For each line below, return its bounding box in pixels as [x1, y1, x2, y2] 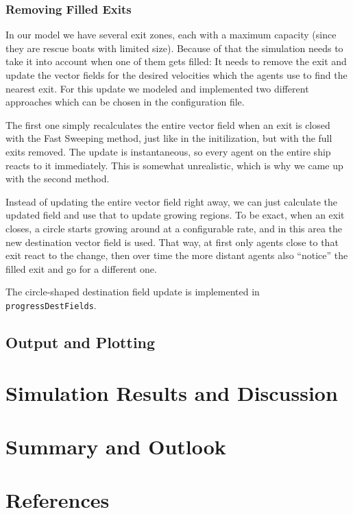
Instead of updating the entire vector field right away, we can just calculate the [5, 194, 338, 208]
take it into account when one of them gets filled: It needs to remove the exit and [5, 54, 347, 69]
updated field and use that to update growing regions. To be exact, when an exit [5, 208, 345, 222]
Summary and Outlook [5, 432, 226, 460]
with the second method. [5, 171, 110, 186]
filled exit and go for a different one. [5, 261, 157, 276]
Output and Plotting [5, 331, 156, 352]
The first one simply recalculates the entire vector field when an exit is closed [5, 117, 330, 132]
